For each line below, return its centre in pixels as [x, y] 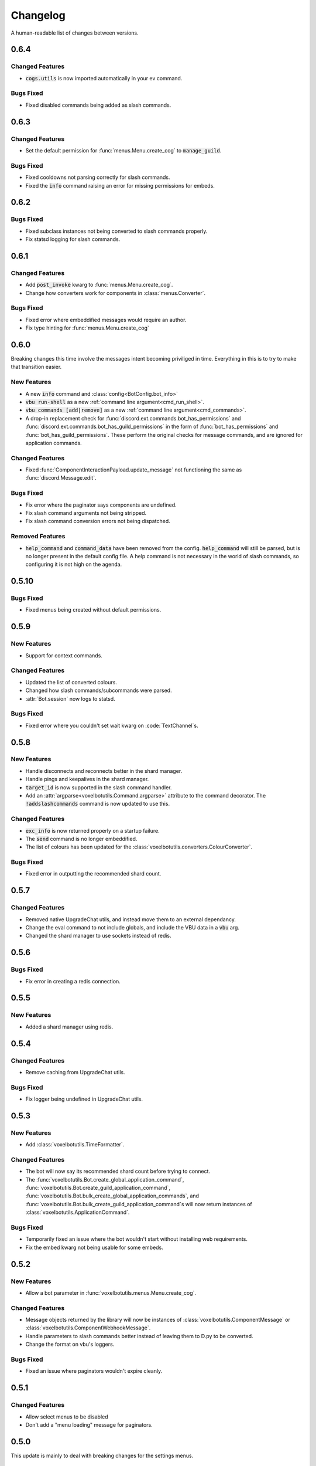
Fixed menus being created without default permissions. [93, 610]
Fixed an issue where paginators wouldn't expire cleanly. [94, 1371]
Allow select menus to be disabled [67, 1417]
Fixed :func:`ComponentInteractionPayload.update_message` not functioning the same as [134, 470]
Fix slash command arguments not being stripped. [86, 513]
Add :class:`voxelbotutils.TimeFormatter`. [75, 1145]
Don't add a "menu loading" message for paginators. [89, 1424]
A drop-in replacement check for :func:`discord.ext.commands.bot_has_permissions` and [133, 418]
